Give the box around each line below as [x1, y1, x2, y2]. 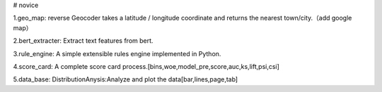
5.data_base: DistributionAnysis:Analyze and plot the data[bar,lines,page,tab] [13, 75, 238, 84]
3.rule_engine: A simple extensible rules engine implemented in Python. [13, 49, 221, 58]
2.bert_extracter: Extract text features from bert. [13, 37, 154, 45]
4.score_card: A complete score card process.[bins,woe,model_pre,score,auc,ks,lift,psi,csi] [13, 62, 279, 70]
